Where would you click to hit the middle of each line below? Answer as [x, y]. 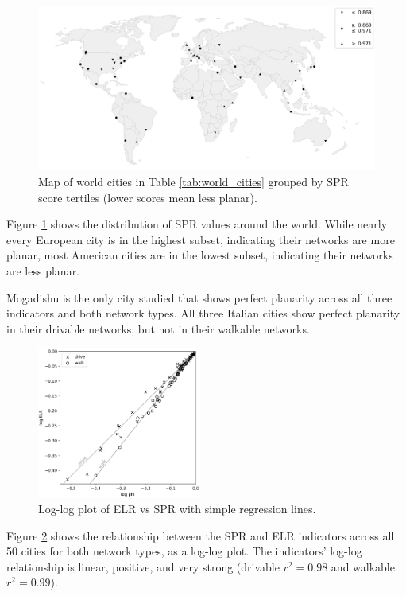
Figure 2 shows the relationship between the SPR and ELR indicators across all [201, 535]
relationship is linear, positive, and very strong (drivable [143, 566]
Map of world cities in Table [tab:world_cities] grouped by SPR [193, 181]
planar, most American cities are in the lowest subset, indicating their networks [200, 255]
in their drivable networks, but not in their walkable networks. [158, 328]
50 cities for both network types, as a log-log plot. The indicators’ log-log [184, 551]
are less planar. [43, 270]
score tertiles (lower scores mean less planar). [148, 197]
